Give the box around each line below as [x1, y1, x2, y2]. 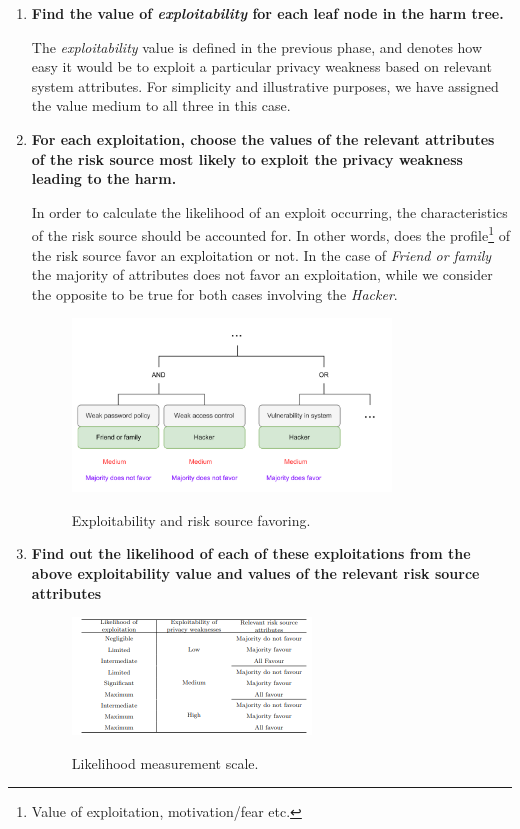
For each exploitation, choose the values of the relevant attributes [31, 128, 495, 149]
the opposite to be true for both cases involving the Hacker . [31, 283, 398, 304]
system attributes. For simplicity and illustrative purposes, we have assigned [31, 75, 499, 96]
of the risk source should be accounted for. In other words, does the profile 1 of [31, 222, 510, 245]
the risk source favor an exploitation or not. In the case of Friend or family [31, 244, 492, 265]
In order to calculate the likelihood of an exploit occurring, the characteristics [31, 201, 508, 222]
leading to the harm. [31, 168, 177, 189]
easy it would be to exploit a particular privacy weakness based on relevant [31, 56, 492, 77]
